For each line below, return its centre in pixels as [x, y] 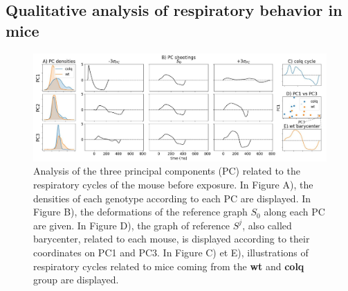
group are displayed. [76, 280]
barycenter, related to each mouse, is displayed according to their [172, 239]
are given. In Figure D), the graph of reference [132, 225]
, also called [267, 225]
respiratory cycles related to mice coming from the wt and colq [169, 266]
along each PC [294, 212]
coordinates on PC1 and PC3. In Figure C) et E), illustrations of [171, 252]
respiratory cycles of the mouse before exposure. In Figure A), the [173, 185]
